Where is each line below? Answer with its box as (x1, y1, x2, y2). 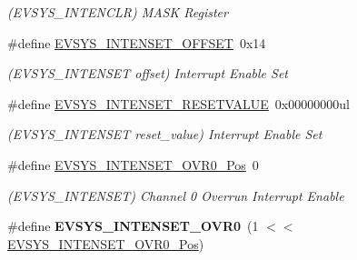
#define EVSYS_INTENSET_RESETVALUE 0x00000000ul (7, 94, 350, 113)
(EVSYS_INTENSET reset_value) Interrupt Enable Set (7, 125, 322, 144)
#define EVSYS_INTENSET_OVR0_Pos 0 (7, 155, 259, 174)
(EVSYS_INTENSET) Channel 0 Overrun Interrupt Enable (7, 185, 344, 205)
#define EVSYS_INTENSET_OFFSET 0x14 (7, 33, 266, 52)
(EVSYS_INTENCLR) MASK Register (7, 3, 228, 21)
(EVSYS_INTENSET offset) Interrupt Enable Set (7, 64, 289, 83)
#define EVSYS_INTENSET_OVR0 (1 (7, 216, 259, 235)
